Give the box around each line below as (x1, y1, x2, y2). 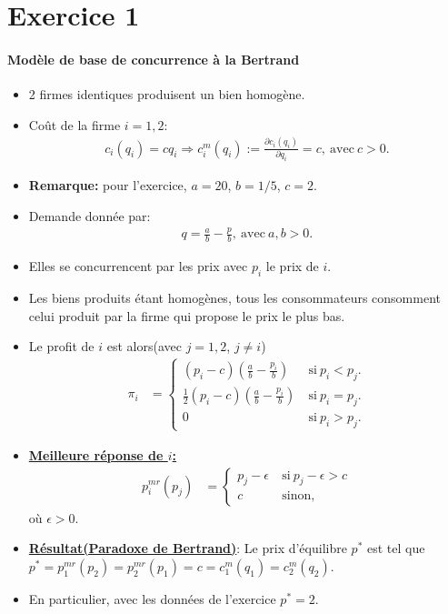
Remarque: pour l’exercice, (28, 175, 187, 194)
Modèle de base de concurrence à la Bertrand (7, 49, 300, 68)
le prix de (265, 257, 319, 276)
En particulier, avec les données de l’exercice (28, 589, 276, 608)
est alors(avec (106, 337, 182, 356)
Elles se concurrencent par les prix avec (28, 257, 248, 276)
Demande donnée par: (28, 206, 151, 225)
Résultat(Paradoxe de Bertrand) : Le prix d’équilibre (28, 539, 347, 558)
